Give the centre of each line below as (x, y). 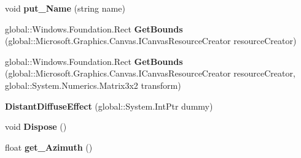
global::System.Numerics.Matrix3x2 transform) (93, 85)
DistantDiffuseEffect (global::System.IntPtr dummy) (109, 106)
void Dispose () (36, 126)
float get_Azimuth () (49, 147)
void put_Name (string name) (65, 8)
